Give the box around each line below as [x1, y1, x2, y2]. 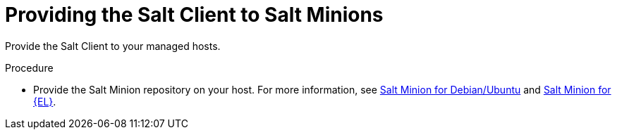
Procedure [5, 61, 54, 74]
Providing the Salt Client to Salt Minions [5, 3, 384, 27]
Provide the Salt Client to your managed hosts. [5, 39, 221, 52]
